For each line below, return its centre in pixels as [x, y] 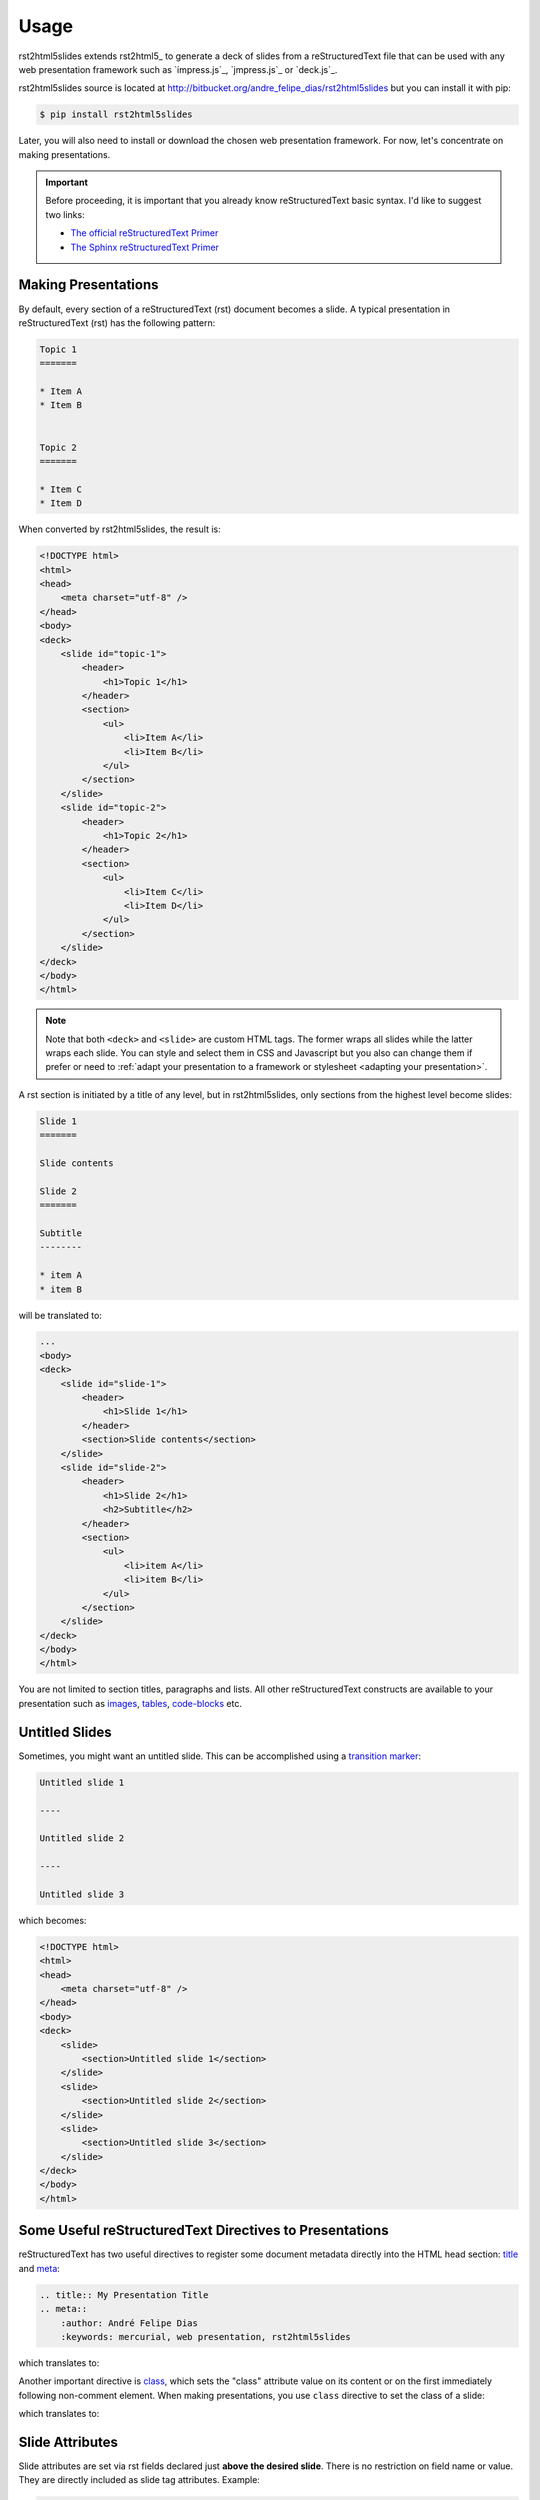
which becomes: [52, 1920]
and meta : [39, 2268]
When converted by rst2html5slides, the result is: [119, 529]
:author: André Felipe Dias [129, 2323]
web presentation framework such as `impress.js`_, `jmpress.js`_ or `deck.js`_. [178, 69]
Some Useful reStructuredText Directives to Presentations [203, 2230]
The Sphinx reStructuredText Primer [145, 247]
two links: [65, 214]
